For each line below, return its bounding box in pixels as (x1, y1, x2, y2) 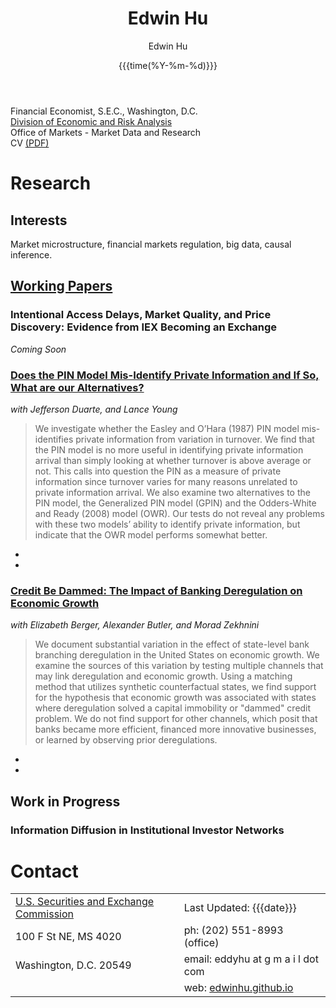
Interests (10, 212, 68, 229)
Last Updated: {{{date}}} (183, 901, 297, 915)
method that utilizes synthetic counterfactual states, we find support (34, 681, 317, 693)
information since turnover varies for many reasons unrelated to (34, 475, 298, 487)
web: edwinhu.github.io (183, 981, 294, 995)
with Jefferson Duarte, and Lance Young (10, 403, 178, 415)
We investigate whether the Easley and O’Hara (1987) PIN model (34, 422, 300, 434)
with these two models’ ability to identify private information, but (34, 518, 301, 530)
